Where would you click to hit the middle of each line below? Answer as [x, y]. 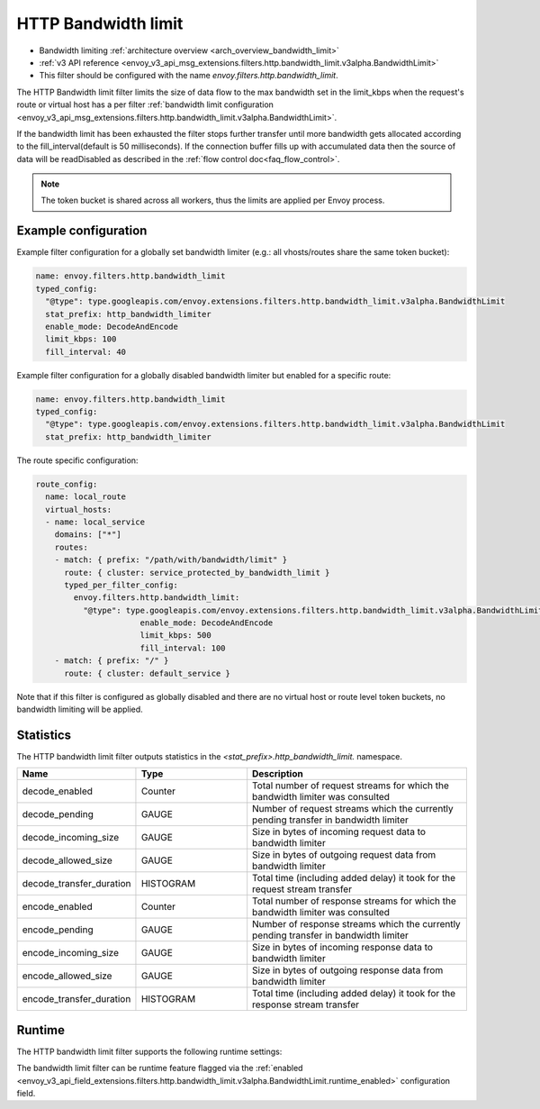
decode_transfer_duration [76, 884]
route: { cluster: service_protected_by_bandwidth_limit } [197, 573]
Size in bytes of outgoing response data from [348, 970]
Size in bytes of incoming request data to [339, 832]
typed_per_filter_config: [121, 585]
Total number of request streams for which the [351, 786]
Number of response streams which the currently [356, 924]
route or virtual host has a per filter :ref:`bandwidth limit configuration [145, 105]
